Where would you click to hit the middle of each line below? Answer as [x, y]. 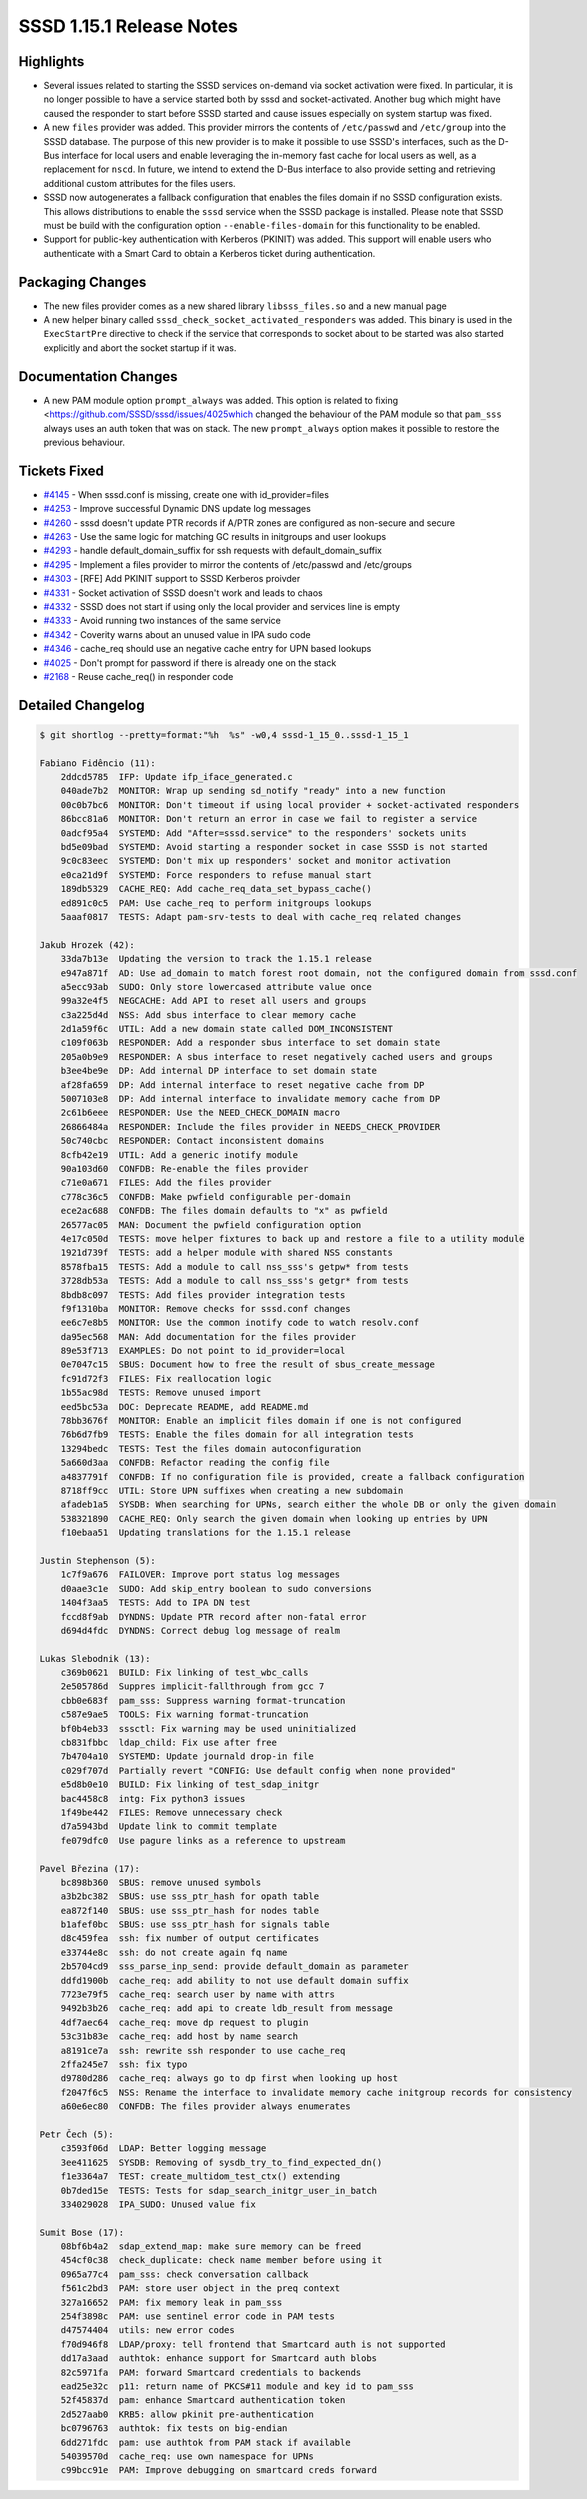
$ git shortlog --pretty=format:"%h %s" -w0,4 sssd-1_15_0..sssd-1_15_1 [224, 734]
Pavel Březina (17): [89, 1868]
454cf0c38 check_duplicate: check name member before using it [221, 2260]
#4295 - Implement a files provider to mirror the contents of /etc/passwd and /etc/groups [227, 564]
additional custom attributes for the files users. [139, 183]
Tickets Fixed [61, 470]
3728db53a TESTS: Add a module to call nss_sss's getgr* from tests [234, 1281]
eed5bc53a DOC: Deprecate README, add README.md [184, 1406]
